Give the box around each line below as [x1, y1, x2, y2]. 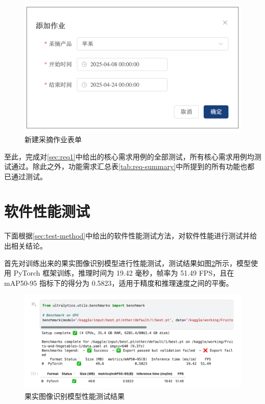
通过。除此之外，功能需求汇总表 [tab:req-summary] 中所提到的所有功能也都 [11, 161, 255, 172]
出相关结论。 [4, 240, 47, 251]
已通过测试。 [4, 171, 47, 181]
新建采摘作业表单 [25, 133, 82, 144]
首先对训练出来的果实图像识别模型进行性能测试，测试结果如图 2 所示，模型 [4, 257, 251, 268]
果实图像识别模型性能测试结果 [25, 390, 125, 401]
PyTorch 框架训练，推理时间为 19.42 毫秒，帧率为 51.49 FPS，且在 [13, 267, 234, 278]
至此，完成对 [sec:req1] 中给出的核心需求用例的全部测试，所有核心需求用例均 [4, 151, 254, 161]
